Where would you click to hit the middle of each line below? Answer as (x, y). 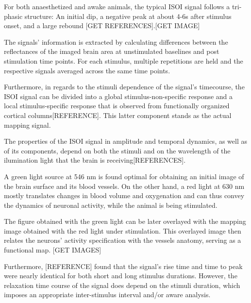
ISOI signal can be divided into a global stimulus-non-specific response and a (118, 96)
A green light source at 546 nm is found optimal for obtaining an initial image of (124, 176)
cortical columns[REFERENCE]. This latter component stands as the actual (118, 115)
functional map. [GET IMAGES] (53, 250)
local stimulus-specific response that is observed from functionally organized (117, 106)
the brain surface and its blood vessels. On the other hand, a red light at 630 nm (124, 186)
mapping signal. (27, 125)
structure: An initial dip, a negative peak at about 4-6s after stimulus (128, 16)
